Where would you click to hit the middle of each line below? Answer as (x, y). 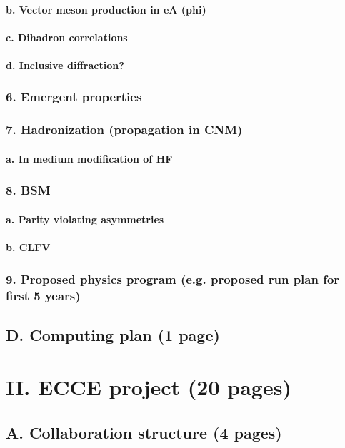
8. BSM (28, 190)
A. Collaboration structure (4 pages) (144, 432)
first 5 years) (43, 295)
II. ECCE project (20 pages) (149, 387)
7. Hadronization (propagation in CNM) (124, 129)
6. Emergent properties (74, 97)
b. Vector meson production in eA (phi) (106, 9)
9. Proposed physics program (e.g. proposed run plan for (173, 279)
